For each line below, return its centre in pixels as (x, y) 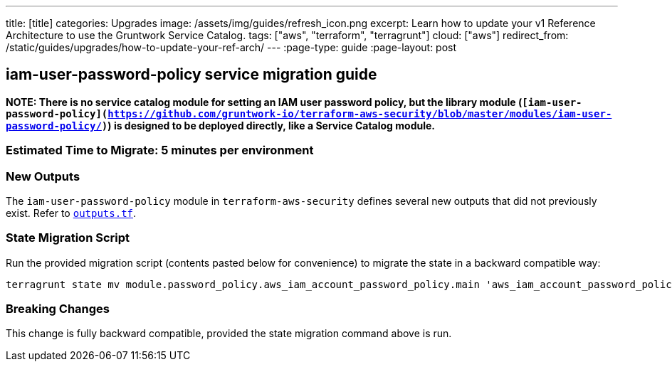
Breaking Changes (58, 309)
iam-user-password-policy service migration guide (191, 75)
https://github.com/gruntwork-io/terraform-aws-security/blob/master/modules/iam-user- (360, 113)
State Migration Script (68, 238)
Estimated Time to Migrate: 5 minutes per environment (160, 150)
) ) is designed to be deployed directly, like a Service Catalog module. (268, 125)
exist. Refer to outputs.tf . (71, 213)
